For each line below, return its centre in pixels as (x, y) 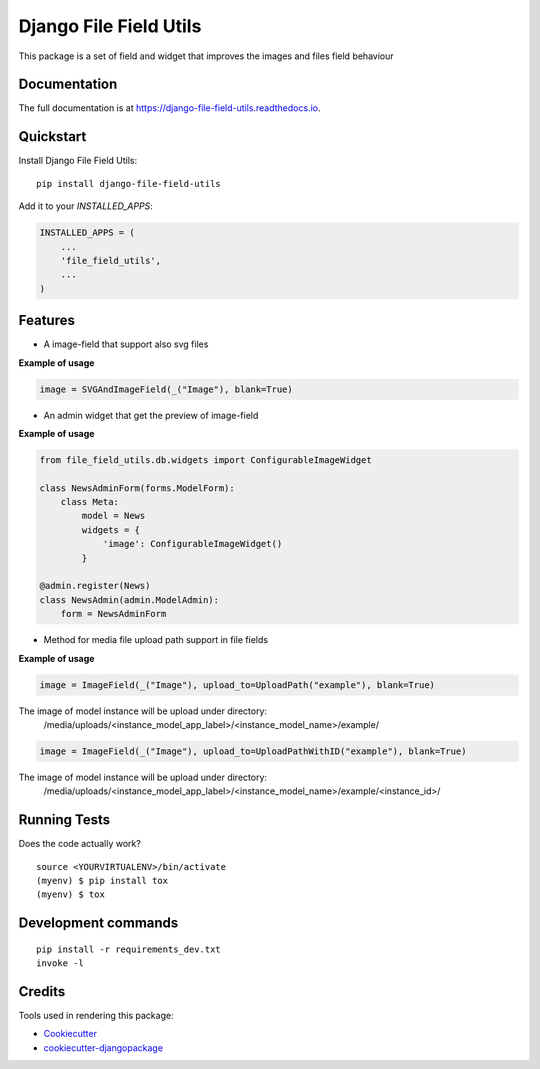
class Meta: (90, 502)
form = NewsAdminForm (113, 614)
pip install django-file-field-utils (129, 183)
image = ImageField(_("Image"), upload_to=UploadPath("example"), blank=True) (237, 684)
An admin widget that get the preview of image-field (151, 415)
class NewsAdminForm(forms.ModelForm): (137, 488)
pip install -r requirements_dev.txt (129, 949)
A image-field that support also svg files (126, 344)
